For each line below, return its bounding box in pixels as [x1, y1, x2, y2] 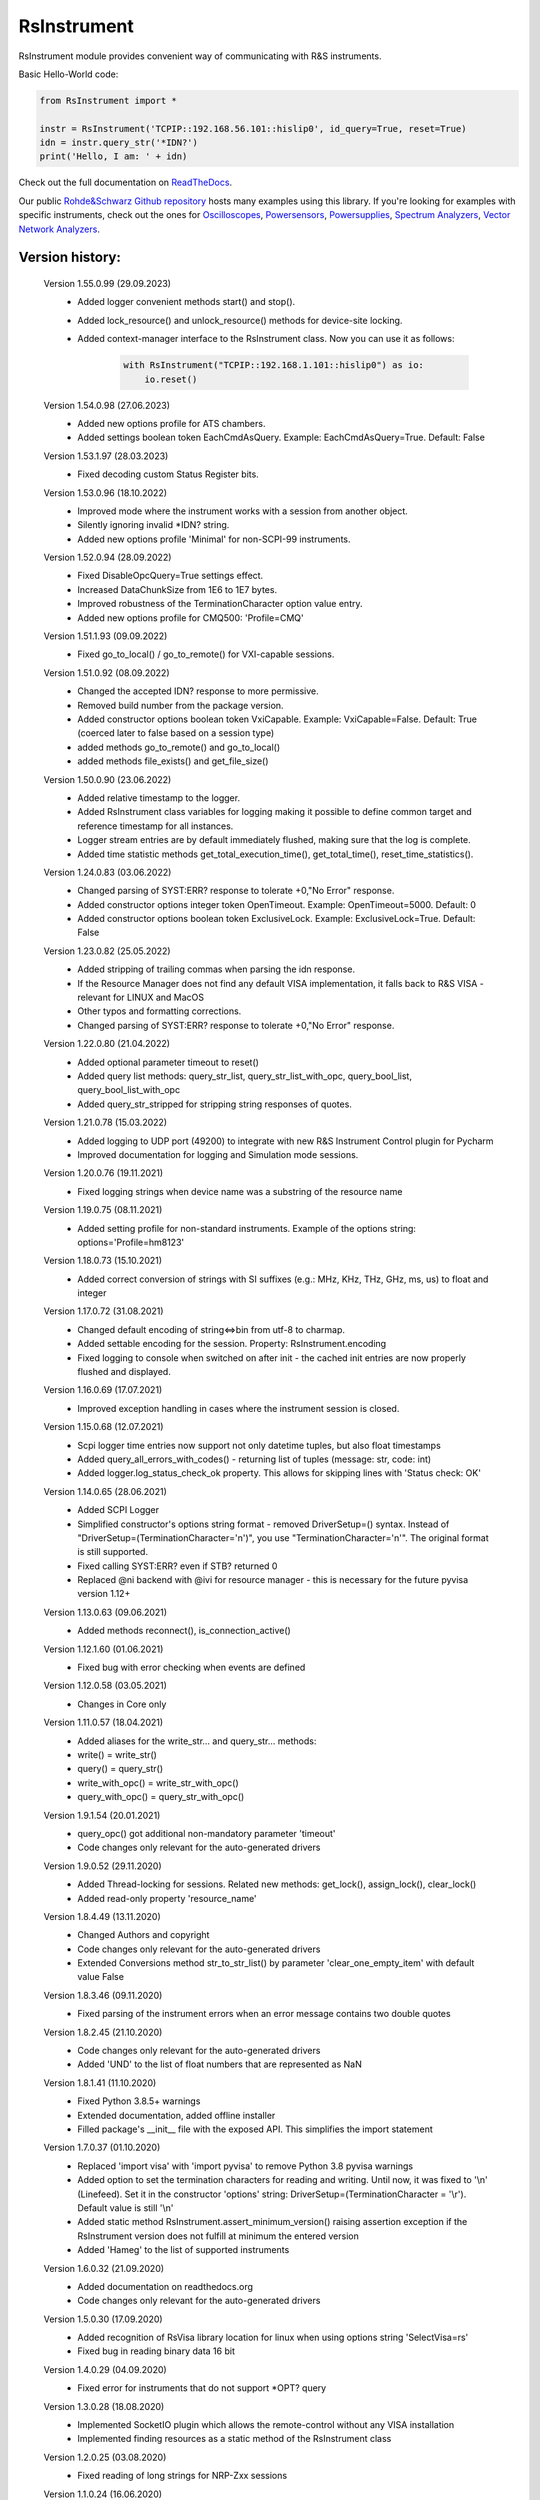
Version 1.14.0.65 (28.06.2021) [43, 1485, 167, 1497]
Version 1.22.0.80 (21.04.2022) [43, 1038, 170, 1050]
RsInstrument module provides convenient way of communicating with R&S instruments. [18, 50, 382, 62]
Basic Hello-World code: [18, 68, 119, 80]
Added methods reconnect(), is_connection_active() [77, 1625, 292, 1637]
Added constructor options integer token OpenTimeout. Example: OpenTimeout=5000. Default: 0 [77, 898, 477, 910]
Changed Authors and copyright [77, 1929, 210, 1941]
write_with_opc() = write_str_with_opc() [77, 1776, 239, 1789]
